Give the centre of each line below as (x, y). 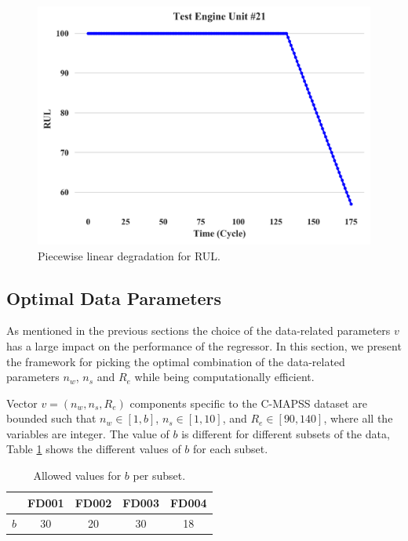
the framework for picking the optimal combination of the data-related (176, 361)
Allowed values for (77, 476)
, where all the (358, 418)
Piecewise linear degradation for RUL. (129, 255)
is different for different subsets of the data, (286, 433)
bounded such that (51, 418)
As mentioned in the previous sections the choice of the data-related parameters (199, 330)
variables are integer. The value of (88, 433)
